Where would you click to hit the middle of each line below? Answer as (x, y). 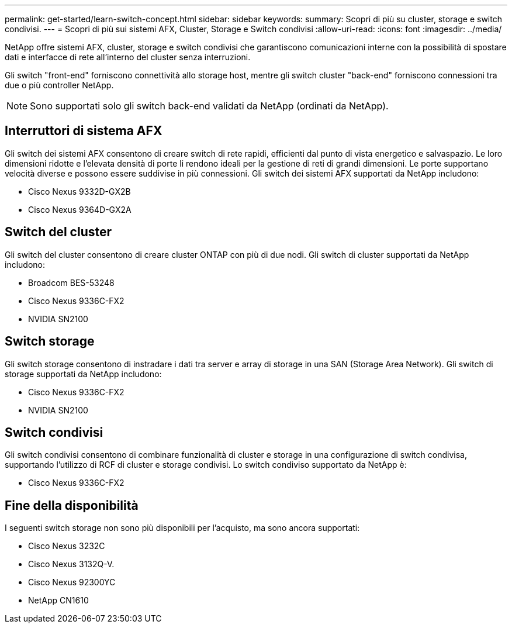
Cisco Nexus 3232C (67, 546)
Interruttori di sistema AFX (84, 131)
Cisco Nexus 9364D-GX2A (80, 209)
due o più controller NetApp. (59, 85)
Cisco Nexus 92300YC (72, 582)
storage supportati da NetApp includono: (83, 374)
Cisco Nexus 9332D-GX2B (79, 191)
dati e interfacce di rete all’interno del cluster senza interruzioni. (128, 57)
